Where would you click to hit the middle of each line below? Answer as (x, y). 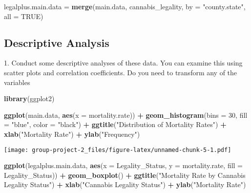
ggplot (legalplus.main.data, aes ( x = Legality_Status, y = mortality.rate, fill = (124, 165)
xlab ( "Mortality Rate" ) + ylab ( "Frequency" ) (72, 134)
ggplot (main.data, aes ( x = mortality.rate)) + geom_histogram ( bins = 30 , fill (126, 115)
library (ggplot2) (29, 98)
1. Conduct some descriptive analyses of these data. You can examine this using (123, 63)
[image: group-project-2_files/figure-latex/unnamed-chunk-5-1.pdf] (118, 150)
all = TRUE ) (24, 16)
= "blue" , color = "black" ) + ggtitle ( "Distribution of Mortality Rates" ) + (115, 124)
